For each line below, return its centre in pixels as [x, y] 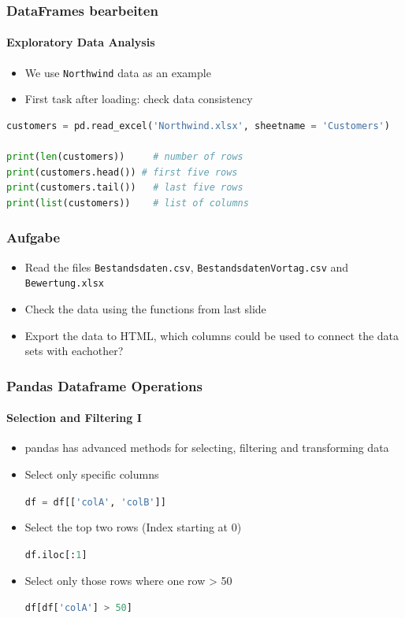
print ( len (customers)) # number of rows [125, 157]
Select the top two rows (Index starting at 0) [133, 527]
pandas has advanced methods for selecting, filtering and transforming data [207, 448]
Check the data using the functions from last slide [145, 308]
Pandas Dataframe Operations [104, 385]
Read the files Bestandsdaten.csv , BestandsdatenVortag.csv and [187, 266]
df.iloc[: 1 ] [56, 555]
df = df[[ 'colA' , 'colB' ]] [95, 502]
